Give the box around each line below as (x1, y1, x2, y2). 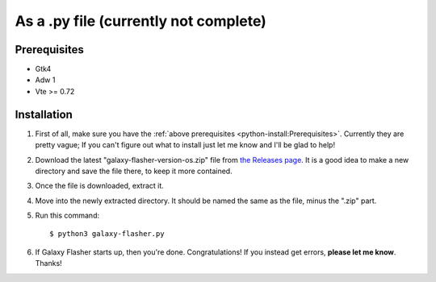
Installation (15, 107, 73, 121)
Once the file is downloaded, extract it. (35, 181, 165, 191)
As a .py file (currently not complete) (15, 12, 266, 30)
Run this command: (35, 210, 100, 221)
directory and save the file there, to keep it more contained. (35, 166, 233, 176)
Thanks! (35, 259, 62, 268)
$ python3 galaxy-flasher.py (49, 230, 165, 238)
